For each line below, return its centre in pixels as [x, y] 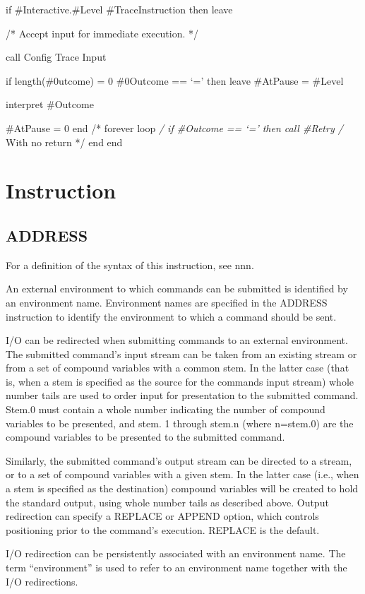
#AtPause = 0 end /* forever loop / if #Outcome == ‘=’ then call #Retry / [174, 127]
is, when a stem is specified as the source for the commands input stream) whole [180, 381]
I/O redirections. [42, 581]
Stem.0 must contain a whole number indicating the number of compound [166, 409]
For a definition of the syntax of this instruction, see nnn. [130, 265]
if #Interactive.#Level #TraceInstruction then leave [119, 9]
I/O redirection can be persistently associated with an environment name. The [176, 553]
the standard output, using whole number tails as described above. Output [167, 502]
